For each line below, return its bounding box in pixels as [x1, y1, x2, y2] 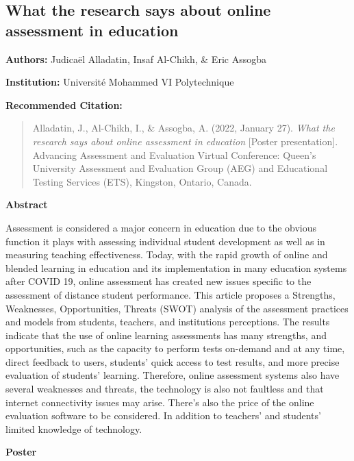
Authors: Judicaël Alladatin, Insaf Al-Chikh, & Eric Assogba [5, 51, 266, 66]
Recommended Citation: [5, 97, 123, 112]
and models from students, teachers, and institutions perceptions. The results [5, 314, 330, 329]
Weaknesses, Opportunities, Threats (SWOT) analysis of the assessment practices [5, 301, 349, 315]
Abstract [5, 197, 48, 212]
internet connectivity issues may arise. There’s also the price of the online [5, 395, 314, 409]
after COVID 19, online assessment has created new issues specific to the [5, 274, 312, 288]
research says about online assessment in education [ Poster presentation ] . [32, 134, 338, 148]
